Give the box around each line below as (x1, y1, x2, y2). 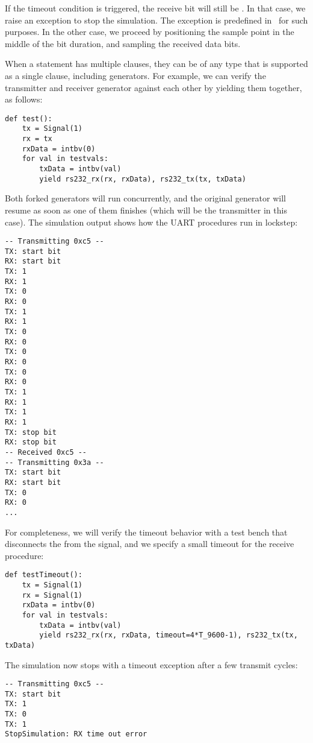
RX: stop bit (5, 438, 57, 447)
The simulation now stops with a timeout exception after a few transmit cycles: (5, 658, 298, 671)
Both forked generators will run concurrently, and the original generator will (5, 192, 286, 204)
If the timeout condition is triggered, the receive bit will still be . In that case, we (5, 2, 306, 14)
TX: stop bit (5, 428, 57, 437)
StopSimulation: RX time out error (5, 730, 147, 739)
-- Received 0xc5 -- (5, 447, 87, 457)
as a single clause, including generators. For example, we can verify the (5, 69, 266, 81)
